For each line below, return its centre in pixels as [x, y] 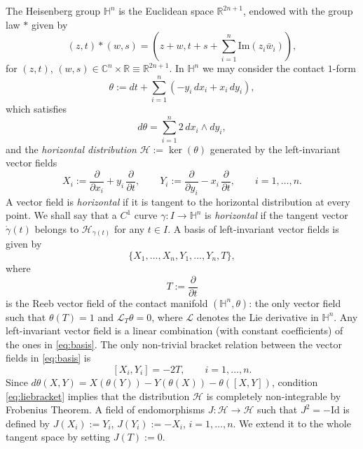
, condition [295, 382]
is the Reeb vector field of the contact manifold [107, 302]
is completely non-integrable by [274, 395]
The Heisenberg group [53, 10]
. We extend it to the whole [292, 423]
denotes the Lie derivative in [258, 316]
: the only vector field [295, 302]
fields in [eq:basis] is [48, 358]
